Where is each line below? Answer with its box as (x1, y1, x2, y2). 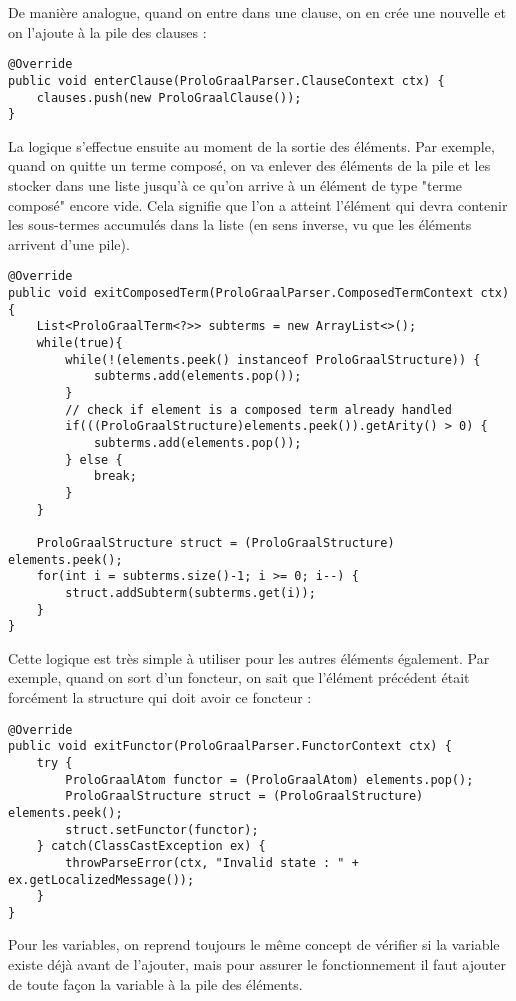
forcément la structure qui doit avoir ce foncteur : (8, 687, 312, 707)
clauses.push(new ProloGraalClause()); (36, 90, 302, 105)
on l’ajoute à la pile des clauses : (8, 21, 207, 42)
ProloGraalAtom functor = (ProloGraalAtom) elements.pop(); (65, 772, 474, 787)
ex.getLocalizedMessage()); (8, 872, 195, 887)
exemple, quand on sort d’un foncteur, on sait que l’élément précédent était (8, 667, 470, 688)
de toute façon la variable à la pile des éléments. (8, 973, 303, 994)
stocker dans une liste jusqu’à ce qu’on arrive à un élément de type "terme (8, 175, 463, 195)
